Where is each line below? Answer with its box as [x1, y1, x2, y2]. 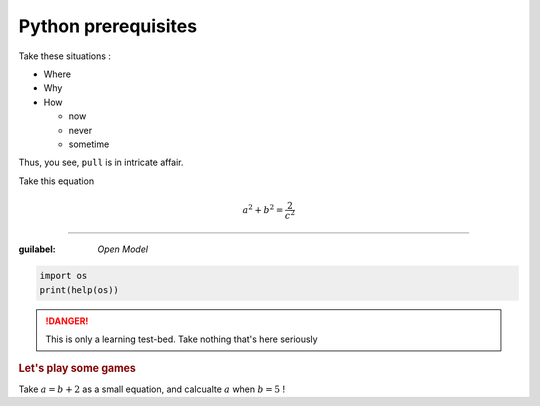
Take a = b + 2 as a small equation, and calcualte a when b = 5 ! [18, 383, 285, 395]
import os [39, 270, 88, 282]
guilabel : [18, 243, 56, 255]
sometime [68, 138, 110, 150]
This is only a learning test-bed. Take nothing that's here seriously [45, 333, 319, 345]
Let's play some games [18, 361, 137, 375]
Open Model [97, 243, 149, 255]
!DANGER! [45, 315, 89, 327]
